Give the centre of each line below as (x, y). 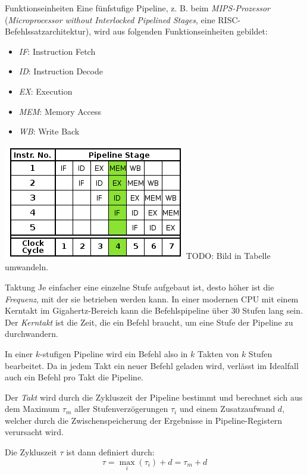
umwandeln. (27, 267)
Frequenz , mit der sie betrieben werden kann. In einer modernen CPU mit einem (152, 299)
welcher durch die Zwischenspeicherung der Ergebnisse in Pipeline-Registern (143, 420)
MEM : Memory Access (60, 111)
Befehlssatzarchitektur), (48, 31)
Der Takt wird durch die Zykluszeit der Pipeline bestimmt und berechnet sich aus (154, 397)
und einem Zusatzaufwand (227, 409)
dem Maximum (32, 409)
